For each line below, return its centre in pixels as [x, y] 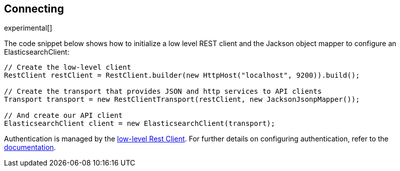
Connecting [34, 9]
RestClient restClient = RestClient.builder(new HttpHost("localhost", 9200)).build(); [182, 75]
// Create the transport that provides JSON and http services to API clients [163, 92]
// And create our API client [64, 116]
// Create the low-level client [68, 67]
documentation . [30, 147]
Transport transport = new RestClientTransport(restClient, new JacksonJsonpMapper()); [182, 100]
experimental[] [28, 28]
